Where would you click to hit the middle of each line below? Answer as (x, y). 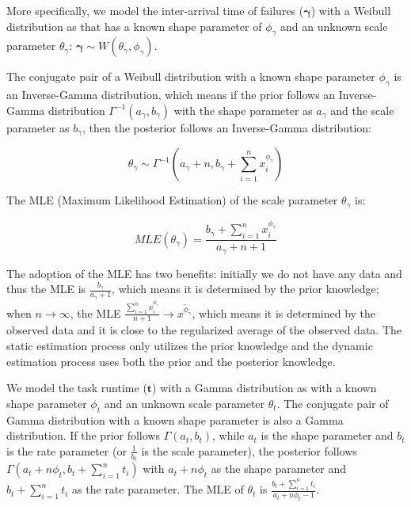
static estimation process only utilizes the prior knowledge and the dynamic (190, 345)
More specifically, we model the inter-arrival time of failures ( (155, 10)
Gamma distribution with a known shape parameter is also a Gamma (175, 419)
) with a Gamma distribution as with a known (264, 388)
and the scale (362, 110)
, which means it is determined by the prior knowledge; (245, 289)
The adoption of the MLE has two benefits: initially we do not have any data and (204, 273)
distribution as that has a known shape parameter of (134, 26)
